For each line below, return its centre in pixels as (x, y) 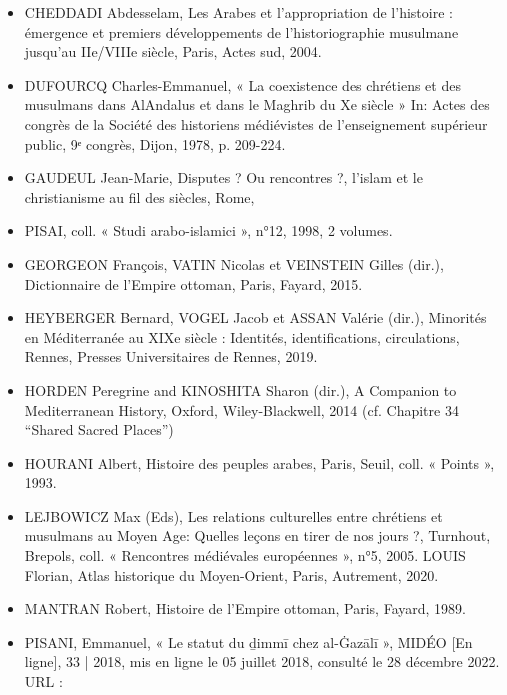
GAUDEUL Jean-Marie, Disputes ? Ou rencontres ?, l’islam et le (223, 177)
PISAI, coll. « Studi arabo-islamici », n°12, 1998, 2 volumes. (208, 230)
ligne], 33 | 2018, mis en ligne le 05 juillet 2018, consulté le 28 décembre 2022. (262, 661)
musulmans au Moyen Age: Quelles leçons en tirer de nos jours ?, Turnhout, (257, 535)
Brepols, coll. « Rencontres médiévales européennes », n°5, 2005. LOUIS (245, 555)
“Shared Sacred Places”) (99, 429)
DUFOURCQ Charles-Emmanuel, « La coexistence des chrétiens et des (242, 84)
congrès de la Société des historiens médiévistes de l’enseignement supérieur (256, 123)
